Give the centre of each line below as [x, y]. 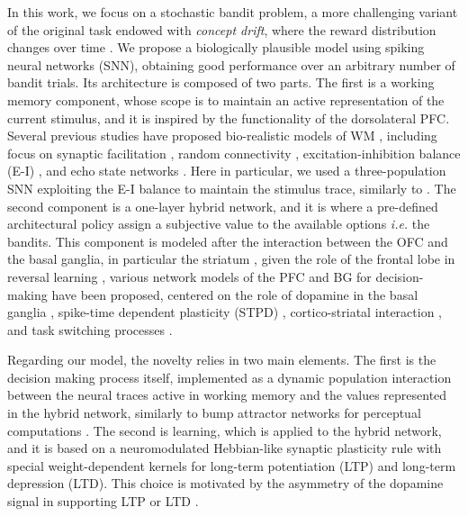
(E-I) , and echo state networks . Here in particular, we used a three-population [227, 171]
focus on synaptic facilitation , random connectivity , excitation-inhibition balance [234, 153]
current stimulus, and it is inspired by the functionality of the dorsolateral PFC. [229, 118]
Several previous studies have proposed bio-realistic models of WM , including [222, 136]
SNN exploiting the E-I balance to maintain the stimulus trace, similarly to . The [232, 188]
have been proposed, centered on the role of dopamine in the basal [235, 294]
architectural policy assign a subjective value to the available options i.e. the [219, 224]
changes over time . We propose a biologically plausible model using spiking [216, 47]
